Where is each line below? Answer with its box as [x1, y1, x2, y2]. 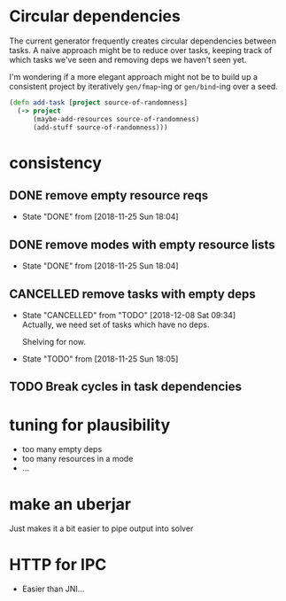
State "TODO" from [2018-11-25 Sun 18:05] [21, 354, 179, 364]
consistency [9, 152, 102, 173]
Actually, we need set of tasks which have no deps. [21, 319, 210, 330]
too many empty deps [21, 444, 103, 455]
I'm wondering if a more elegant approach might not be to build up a [9, 71, 259, 82]
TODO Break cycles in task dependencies [9, 379, 242, 394]
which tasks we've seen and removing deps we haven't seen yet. [9, 54, 247, 65]
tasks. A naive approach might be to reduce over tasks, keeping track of [9, 44, 273, 55]
